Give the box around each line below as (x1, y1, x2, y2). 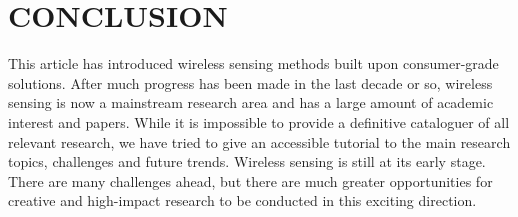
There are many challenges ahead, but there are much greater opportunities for (8, 170, 493, 191)
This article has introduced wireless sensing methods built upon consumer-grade (8, 53, 499, 74)
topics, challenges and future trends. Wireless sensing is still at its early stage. (8, 151, 486, 172)
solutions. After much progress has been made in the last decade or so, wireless (8, 72, 493, 93)
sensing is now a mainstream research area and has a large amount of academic (8, 92, 494, 113)
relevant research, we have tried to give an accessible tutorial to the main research (8, 131, 511, 152)
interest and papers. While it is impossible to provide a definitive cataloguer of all (8, 111, 510, 132)
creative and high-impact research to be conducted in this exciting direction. (8, 190, 477, 211)
